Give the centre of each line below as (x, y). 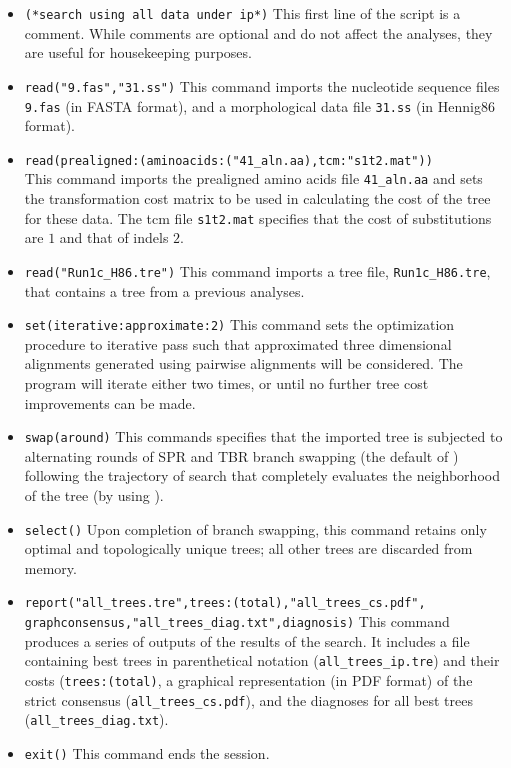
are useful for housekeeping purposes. (138, 52)
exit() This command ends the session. (147, 753)
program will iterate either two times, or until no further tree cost (226, 383)
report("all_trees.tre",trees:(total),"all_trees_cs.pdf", (225, 603)
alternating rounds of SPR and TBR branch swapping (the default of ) (241, 455)
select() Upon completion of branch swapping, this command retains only (255, 528)
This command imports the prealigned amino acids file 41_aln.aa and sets (253, 178)
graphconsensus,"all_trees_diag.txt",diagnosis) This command (237, 621)
